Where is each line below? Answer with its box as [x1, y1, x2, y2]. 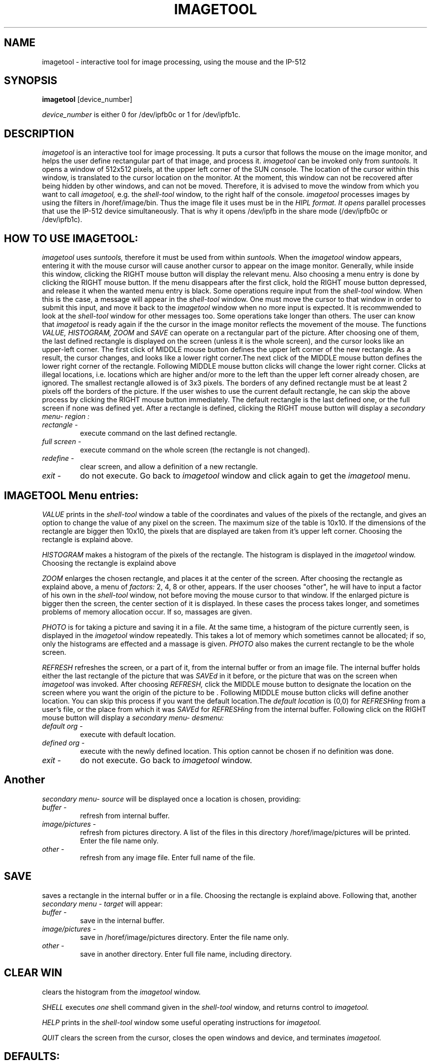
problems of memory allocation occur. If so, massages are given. [42, 607, 252, 616]
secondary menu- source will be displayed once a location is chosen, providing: [42, 794, 301, 803]
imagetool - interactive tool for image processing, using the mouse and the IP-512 [42, 57, 306, 66]
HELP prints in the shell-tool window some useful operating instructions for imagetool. [42, 1018, 321, 1027]
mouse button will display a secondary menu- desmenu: [42, 713, 224, 722]
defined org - [42, 738, 85, 747]
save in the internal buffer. [80, 916, 165, 925]
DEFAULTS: [4, 1050, 60, 1063]
